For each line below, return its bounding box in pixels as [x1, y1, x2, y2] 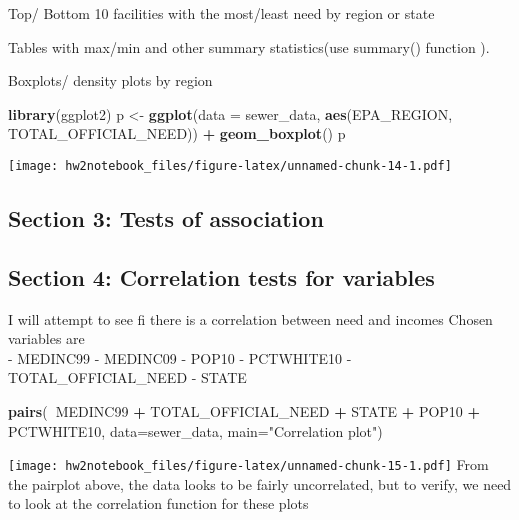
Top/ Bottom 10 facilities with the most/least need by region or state [8, 3, 435, 23]
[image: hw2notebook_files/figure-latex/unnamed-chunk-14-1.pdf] [8, 158, 452, 173]
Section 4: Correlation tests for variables [8, 261, 435, 292]
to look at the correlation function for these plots [8, 493, 309, 514]
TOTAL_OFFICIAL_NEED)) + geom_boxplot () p [8, 123, 346, 144]
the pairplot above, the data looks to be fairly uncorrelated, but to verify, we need [8, 473, 512, 494]
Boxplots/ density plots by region [8, 70, 213, 91]
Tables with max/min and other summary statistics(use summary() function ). [8, 36, 490, 57]
